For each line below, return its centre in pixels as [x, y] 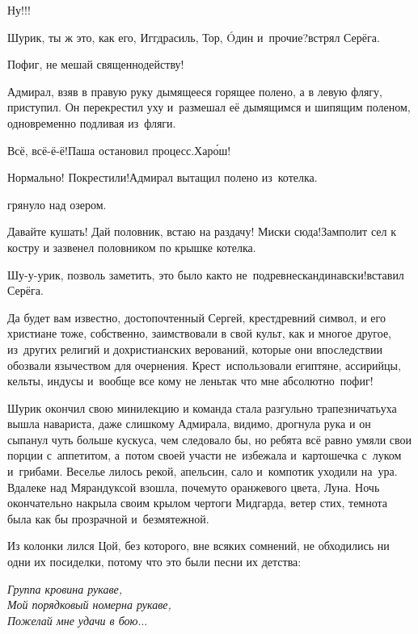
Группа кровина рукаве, [65, 588]
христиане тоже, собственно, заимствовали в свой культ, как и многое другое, [200, 333]
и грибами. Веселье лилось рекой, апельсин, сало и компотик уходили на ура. [203, 471]
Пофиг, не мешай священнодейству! [96, 64]
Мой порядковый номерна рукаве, [89, 605]
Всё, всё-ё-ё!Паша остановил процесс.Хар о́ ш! [119, 150]
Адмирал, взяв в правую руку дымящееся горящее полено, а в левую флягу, [195, 91]
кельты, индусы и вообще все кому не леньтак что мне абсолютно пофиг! [190, 381]
